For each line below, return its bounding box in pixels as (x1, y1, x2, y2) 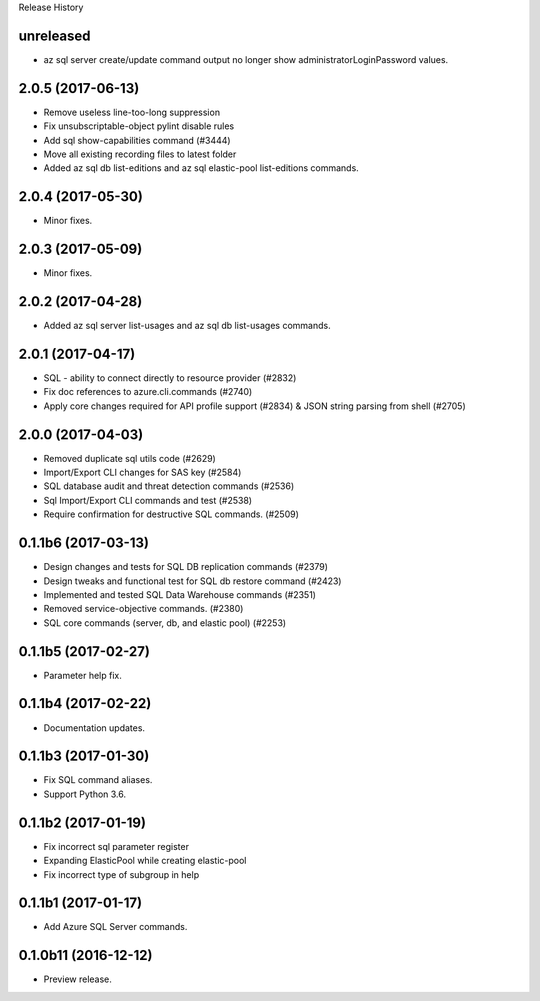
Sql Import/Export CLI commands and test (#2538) (43, 494, 253, 506)
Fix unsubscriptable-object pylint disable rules (43, 120, 235, 132)
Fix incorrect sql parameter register (43, 840, 190, 852)
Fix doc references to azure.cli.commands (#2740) (43, 386, 253, 398)
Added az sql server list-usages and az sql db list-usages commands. (43, 320, 331, 332)
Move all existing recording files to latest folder (43, 148, 237, 160)
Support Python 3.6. (43, 788, 127, 800)
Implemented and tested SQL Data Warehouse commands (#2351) (43, 588, 317, 600)
